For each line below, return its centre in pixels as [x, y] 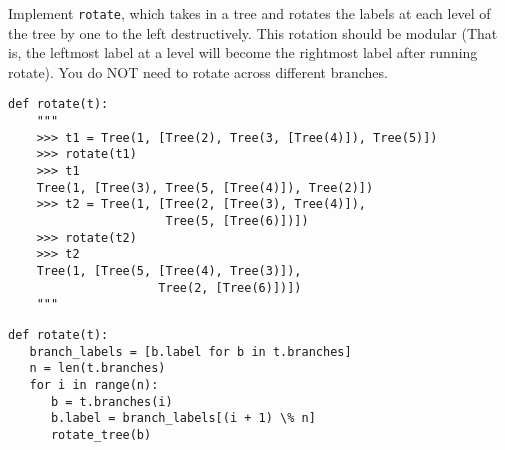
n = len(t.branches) [97, 368]
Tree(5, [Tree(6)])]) [237, 221]
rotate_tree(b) [101, 434]
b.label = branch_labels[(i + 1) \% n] [183, 418]
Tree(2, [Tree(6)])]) [230, 287]
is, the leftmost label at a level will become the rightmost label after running [243, 52]
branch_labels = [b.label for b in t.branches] [190, 351]
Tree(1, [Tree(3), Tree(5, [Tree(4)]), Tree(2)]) [205, 187]
